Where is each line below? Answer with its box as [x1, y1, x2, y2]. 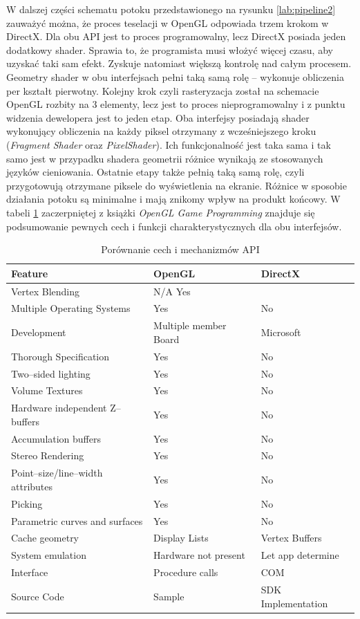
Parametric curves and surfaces [11, 513, 143, 528]
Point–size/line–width [11, 465, 103, 480]
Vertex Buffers [260, 530, 322, 545]
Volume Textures [11, 383, 83, 398]
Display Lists [153, 530, 209, 545]
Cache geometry [11, 530, 79, 545]
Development [11, 325, 66, 340]
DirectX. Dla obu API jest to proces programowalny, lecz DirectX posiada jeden [6, 29, 346, 44]
